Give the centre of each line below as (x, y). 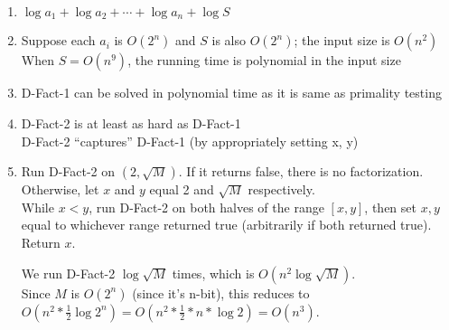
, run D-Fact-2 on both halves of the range (206, 207)
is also (229, 40)
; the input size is (342, 40)
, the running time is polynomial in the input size (264, 60)
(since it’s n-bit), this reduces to (221, 292)
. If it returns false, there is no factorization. (301, 171)
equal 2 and (182, 189)
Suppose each (58, 40)
